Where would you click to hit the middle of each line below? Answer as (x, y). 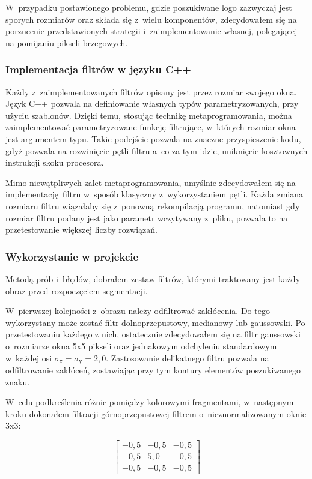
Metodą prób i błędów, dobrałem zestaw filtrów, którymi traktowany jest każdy (153, 278)
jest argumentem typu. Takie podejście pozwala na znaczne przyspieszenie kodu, (153, 138)
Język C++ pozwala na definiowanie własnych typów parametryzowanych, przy (152, 104)
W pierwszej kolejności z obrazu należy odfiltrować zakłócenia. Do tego (138, 311)
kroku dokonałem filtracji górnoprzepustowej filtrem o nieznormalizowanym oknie (156, 413)
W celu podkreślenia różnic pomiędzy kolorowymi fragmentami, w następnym (150, 402)
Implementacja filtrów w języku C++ (98, 69)
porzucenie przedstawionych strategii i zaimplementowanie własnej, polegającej (151, 31)
